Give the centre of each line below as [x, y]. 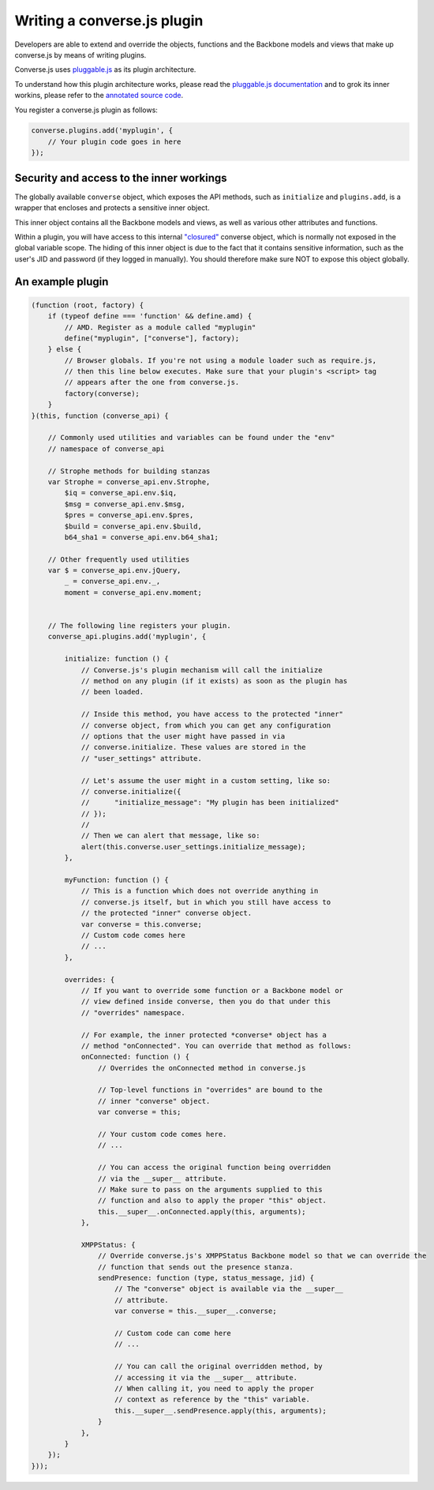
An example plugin [62, 282]
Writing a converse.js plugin [109, 21]
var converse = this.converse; [142, 924]
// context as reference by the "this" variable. [213, 1400]
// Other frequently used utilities [118, 559]
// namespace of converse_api [106, 449]
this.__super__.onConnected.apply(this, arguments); [202, 1212]
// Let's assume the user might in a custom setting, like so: [206, 781]
